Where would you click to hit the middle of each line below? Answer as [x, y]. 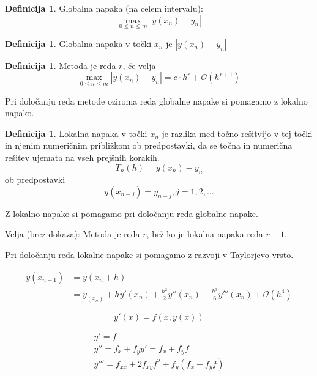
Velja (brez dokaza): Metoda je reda [73, 234]
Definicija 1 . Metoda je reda [61, 65]
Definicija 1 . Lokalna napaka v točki [76, 133]
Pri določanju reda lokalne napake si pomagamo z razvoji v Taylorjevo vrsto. [149, 254]
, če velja [139, 65]
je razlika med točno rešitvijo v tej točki [237, 133]
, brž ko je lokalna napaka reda [205, 234]
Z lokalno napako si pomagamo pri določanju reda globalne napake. [132, 213]
